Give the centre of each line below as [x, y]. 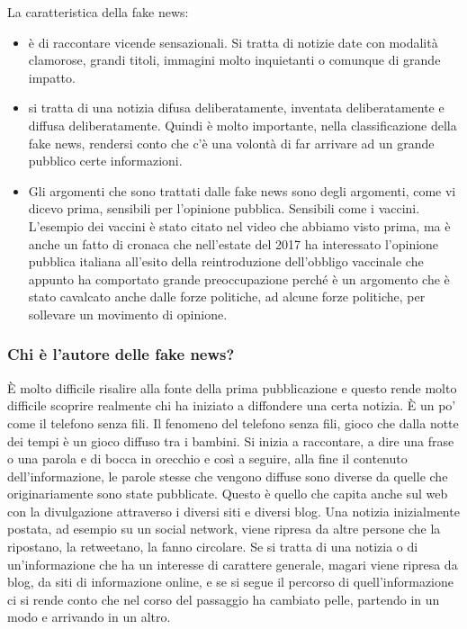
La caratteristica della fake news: [98, 12]
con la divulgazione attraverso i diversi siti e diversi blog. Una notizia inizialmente [233, 511]
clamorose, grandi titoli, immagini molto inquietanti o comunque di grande [234, 60]
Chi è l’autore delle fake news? [121, 354]
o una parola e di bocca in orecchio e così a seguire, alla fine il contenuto [207, 458]
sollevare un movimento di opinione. [128, 314]
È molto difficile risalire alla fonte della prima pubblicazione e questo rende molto [232, 387]
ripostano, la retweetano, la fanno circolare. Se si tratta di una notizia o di [213, 547]
